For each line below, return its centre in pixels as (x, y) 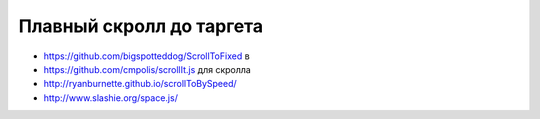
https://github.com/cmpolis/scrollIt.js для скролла (147, 69)
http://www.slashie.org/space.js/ (111, 97)
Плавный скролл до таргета (141, 26)
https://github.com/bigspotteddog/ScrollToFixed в (146, 56)
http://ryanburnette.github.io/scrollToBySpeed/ (140, 84)
